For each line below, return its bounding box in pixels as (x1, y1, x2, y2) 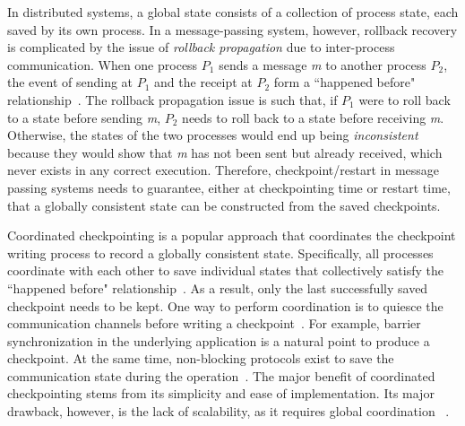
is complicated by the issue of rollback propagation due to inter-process (7, 38, 395, 57)
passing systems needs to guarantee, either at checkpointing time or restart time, (7, 178, 451, 196)
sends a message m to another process (219, 55, 426, 74)
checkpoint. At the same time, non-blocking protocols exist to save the (7, 349, 394, 368)
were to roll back (358, 90, 451, 109)
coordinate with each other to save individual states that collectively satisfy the (7, 261, 443, 280)
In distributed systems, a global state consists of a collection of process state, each (7, 3, 459, 21)
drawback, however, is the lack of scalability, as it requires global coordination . (7, 402, 450, 421)
